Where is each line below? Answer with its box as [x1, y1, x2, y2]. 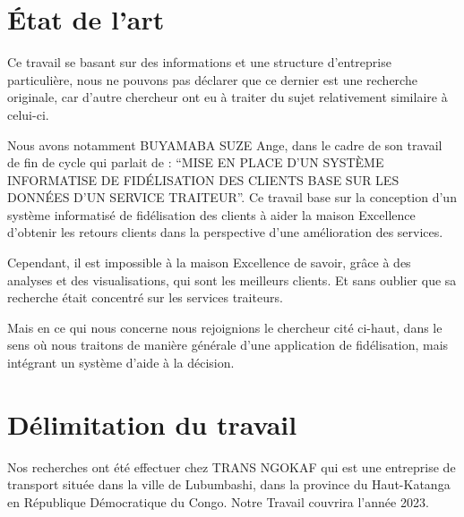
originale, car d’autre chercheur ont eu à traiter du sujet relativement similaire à [7, 88, 448, 106]
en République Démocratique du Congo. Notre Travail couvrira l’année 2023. [7, 492, 429, 511]
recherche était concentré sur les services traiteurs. [7, 288, 283, 307]
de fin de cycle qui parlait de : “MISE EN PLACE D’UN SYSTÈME [7, 153, 384, 172]
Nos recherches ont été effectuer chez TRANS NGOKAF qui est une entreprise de [7, 457, 456, 476]
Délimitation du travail [7, 405, 297, 442]
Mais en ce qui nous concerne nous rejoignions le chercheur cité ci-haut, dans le [7, 318, 443, 336]
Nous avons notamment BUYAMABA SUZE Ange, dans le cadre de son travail [7, 135, 443, 154]
